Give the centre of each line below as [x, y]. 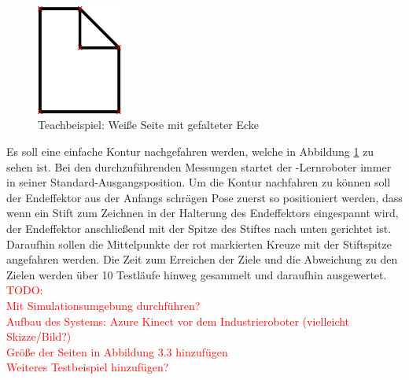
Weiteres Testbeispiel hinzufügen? [88, 367]
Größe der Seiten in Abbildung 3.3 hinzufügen [117, 351]
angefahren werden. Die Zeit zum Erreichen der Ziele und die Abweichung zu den [202, 259]
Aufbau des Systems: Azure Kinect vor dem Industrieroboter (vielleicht [178, 321]
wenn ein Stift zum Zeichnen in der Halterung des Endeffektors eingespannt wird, [203, 213]
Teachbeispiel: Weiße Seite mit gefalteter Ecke [149, 125]
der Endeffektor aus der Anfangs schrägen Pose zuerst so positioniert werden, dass [204, 197]
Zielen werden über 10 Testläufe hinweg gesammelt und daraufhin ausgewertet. [197, 274]
